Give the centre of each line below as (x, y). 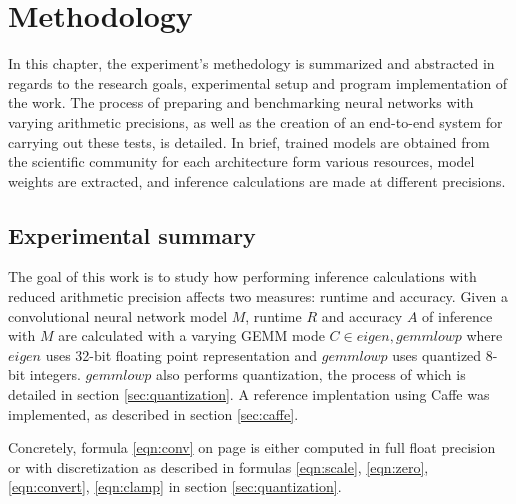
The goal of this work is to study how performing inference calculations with (242, 276)
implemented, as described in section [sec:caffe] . (153, 413)
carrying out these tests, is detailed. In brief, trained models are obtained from (249, 141)
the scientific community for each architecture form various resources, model (241, 161)
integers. (55, 374)
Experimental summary (132, 234)
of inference (457, 315)
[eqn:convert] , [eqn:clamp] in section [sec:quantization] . (175, 486)
